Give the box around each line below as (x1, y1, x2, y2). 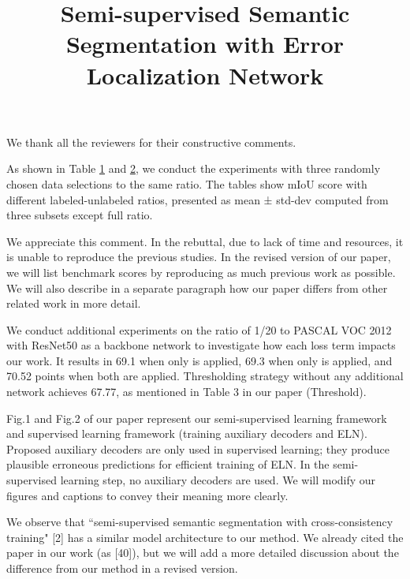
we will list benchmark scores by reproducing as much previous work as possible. (6, 263, 396, 280)
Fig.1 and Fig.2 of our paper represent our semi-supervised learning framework (6, 409, 387, 426)
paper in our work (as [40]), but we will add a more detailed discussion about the (6, 544, 399, 561)
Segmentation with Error (65, 28, 345, 60)
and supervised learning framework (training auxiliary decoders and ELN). (6, 425, 367, 442)
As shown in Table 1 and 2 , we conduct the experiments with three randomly (6, 160, 381, 177)
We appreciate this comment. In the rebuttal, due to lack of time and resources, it (6, 233, 404, 249)
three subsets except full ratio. (6, 207, 153, 223)
